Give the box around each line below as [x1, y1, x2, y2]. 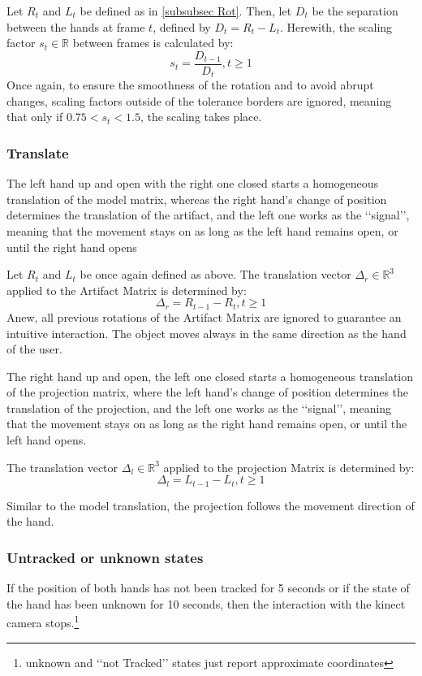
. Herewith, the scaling [279, 18, 393, 35]
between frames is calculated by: [72, 34, 234, 51]
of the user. [6, 340, 62, 357]
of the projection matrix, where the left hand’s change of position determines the [6, 383, 409, 401]
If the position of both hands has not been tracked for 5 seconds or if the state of [6, 579, 410, 596]
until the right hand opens [6, 238, 137, 255]
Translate [6, 143, 69, 162]
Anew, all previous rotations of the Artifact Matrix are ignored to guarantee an [6, 308, 402, 325]
